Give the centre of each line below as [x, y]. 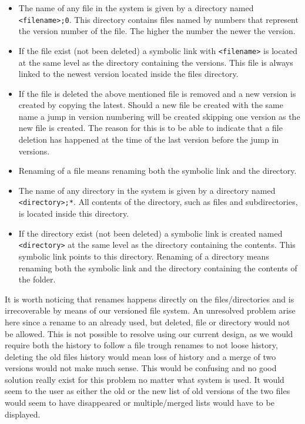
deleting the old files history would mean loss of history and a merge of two [140, 356]
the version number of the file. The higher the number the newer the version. [157, 31]
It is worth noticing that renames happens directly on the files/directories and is [150, 299]
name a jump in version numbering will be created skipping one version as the [159, 116]
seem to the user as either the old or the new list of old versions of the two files [148, 391]
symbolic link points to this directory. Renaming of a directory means [144, 256]
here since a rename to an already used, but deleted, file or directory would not [148, 322]
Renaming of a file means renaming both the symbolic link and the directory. [157, 171]
